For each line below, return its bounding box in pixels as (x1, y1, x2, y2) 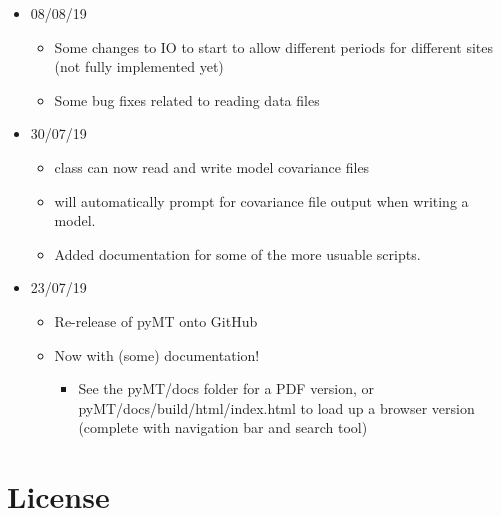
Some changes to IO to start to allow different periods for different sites (54, 36, 494, 57)
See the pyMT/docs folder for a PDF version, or (78, 378, 375, 399)
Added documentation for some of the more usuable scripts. (54, 243, 421, 264)
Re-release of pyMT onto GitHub (54, 310, 258, 331)
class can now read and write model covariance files (54, 156, 370, 177)
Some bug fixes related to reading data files (54, 89, 320, 110)
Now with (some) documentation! (54, 344, 260, 365)
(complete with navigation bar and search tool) (78, 417, 368, 438)
